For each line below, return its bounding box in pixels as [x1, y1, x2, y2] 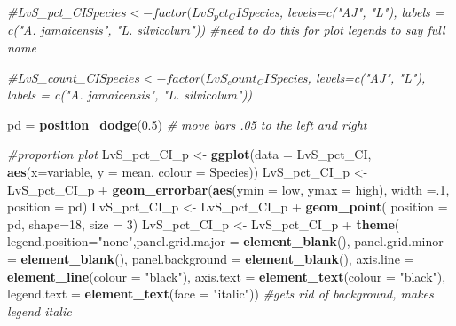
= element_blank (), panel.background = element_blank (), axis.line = [7, 249, 414, 267]
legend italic [7, 301, 72, 320]
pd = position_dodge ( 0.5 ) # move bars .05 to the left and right [7, 115, 367, 133]
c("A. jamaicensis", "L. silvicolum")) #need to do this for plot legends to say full [7, 20, 445, 39]
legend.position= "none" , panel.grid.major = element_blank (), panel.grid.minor [7, 232, 444, 250]
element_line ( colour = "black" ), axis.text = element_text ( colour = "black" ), [7, 266, 446, 285]
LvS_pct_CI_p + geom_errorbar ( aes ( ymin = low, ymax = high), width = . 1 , [7, 179, 450, 198]
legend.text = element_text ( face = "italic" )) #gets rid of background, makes [7, 284, 434, 303]
